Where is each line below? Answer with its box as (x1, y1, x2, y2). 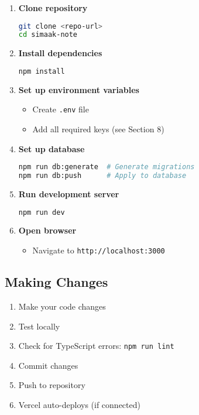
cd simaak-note (18, 30, 78, 39)
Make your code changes (18, 300, 106, 312)
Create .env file (32, 103, 89, 115)
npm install (18, 67, 65, 76)
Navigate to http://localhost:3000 (32, 244, 165, 256)
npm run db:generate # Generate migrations (18, 163, 195, 172)
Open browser (18, 224, 77, 236)
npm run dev (18, 208, 65, 217)
